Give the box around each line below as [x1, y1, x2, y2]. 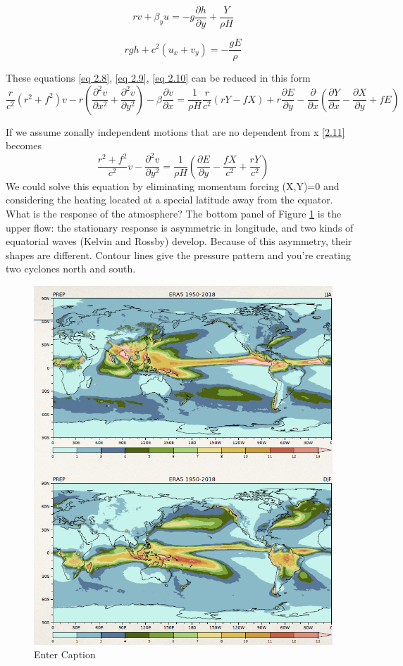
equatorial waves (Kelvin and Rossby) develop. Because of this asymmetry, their [6, 234, 352, 249]
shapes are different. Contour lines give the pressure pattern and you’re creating [6, 247, 351, 262]
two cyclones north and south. [6, 261, 136, 276]
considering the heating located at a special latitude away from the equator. [6, 192, 333, 207]
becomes [6, 138, 42, 153]
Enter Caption [34, 647, 96, 662]
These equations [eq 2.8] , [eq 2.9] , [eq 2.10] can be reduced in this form [6, 70, 311, 85]
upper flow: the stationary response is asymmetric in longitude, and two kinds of [6, 220, 354, 234]
